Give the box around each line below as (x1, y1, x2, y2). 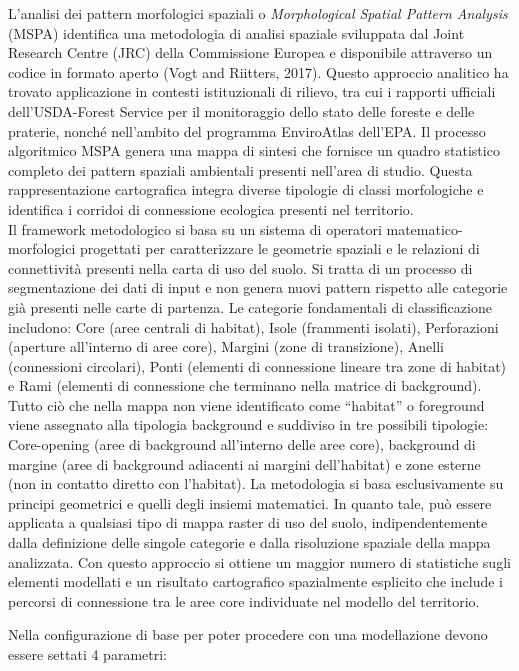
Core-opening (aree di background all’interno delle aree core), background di (8, 434, 476, 455)
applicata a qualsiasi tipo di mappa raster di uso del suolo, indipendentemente (8, 512, 488, 533)
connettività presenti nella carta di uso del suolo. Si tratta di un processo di (8, 257, 473, 278)
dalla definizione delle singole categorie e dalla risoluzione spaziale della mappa (8, 532, 491, 553)
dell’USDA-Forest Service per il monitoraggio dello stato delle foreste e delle (8, 100, 475, 121)
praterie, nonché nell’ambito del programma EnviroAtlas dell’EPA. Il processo (8, 120, 486, 141)
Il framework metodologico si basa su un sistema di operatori (8, 218, 382, 239)
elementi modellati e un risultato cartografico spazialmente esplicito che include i (8, 571, 503, 592)
